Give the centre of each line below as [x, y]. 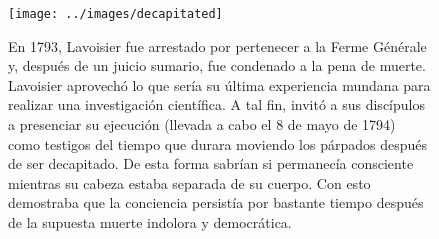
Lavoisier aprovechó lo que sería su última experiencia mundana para [219, 84]
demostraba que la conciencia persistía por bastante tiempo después [216, 202]
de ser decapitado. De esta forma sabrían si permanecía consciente [211, 163]
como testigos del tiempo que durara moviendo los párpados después [218, 143]
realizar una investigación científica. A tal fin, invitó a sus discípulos [216, 104]
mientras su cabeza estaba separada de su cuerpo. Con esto [189, 182]
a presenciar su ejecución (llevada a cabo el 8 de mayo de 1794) [202, 124]
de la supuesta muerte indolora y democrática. [150, 222]
